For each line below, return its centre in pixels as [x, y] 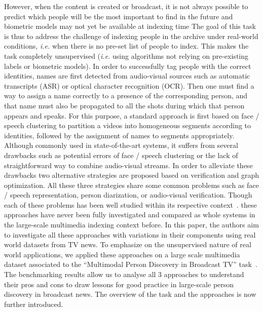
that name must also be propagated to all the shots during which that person [124, 105]
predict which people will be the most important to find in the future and [119, 16]
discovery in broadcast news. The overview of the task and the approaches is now [130, 294]
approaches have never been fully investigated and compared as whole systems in [130, 215]
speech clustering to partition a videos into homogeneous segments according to [128, 125]
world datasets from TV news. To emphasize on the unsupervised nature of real [128, 244]
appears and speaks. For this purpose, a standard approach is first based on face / [132, 115]
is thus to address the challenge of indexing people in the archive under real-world [131, 36]
